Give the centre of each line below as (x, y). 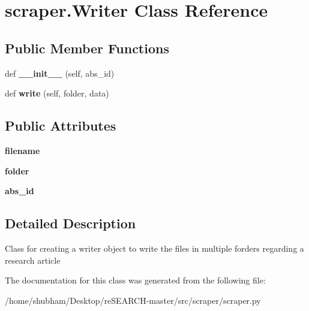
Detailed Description (70, 223)
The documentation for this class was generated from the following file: (135, 280)
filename (22, 150)
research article (33, 260)
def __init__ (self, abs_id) (60, 73)
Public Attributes (61, 126)
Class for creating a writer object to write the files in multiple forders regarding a (154, 248)
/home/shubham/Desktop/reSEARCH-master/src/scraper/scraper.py (133, 300)
